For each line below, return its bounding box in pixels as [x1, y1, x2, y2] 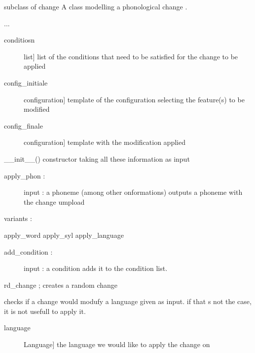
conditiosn [4, 35, 35, 45]
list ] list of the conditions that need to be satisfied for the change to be [24, 51, 238, 61]
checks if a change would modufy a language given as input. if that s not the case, [4, 296, 252, 307]
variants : [4, 213, 32, 223]
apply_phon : [4, 170, 45, 180]
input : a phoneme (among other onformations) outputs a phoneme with [24, 187, 243, 197]
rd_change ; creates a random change [4, 279, 118, 290]
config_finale [4, 120, 43, 131]
